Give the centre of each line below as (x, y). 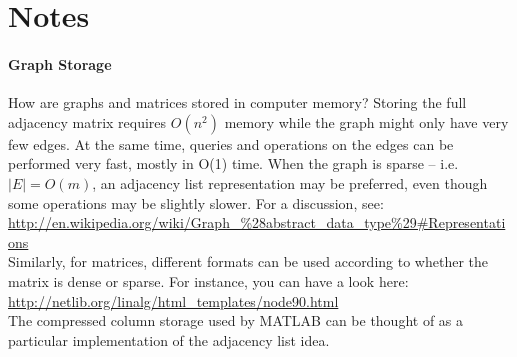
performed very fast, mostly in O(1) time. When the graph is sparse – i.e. (233, 163)
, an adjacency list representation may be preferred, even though (290, 182)
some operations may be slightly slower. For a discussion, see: (196, 202)
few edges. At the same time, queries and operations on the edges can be (231, 143)
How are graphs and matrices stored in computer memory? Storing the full (237, 102)
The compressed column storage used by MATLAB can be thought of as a (236, 320)
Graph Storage (60, 63)
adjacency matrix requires (87, 121)
